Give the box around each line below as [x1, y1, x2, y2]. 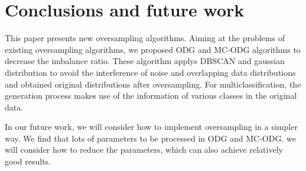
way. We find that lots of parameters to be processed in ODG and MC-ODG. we [5, 132, 296, 144]
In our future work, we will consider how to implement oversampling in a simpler [5, 120, 298, 133]
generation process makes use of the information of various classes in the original [5, 89, 297, 102]
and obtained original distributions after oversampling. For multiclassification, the [5, 78, 301, 90]
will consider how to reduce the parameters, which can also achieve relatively [5, 143, 283, 156]
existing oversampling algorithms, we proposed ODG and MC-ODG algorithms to [5, 43, 301, 55]
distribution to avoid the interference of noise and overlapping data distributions [5, 66, 296, 78]
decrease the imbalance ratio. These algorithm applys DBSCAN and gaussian [5, 55, 285, 67]
